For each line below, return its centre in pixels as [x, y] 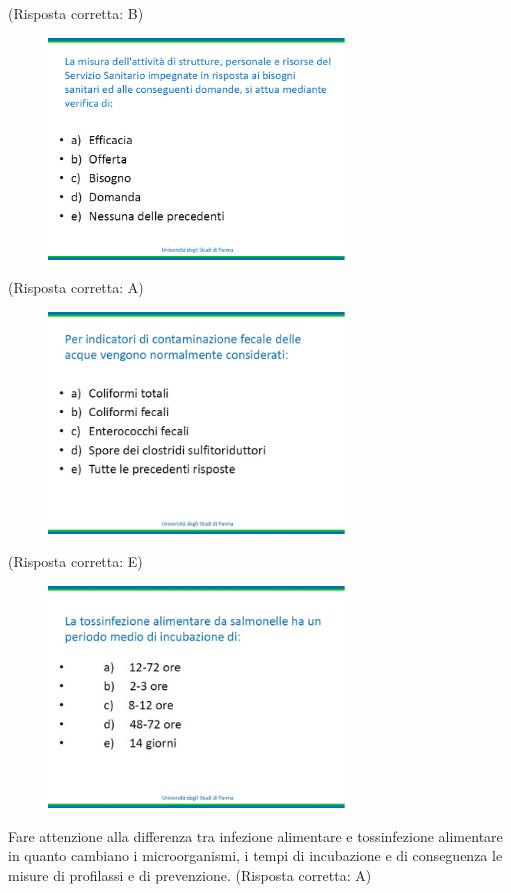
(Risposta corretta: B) [76, 13]
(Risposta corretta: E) [75, 561]
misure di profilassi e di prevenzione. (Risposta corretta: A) [190, 874]
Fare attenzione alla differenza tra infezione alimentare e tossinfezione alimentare [255, 835]
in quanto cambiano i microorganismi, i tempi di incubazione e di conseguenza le [255, 855]
